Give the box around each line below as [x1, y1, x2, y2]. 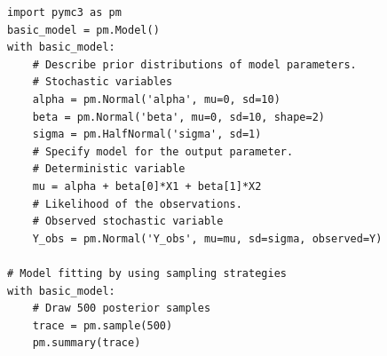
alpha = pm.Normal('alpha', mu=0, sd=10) [32, 92, 280, 106]
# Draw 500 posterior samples [32, 302, 211, 315]
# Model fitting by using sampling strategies [7, 266, 287, 280]
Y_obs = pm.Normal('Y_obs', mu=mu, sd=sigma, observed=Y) [32, 232, 383, 245]
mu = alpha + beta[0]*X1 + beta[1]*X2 [32, 179, 262, 193]
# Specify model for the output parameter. [32, 145, 294, 158]
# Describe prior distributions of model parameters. [32, 58, 357, 71]
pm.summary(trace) [32, 336, 141, 350]
